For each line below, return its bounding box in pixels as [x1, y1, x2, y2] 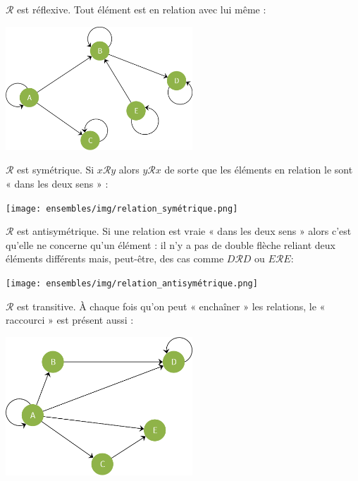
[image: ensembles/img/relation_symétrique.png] [6, 203, 238, 214]
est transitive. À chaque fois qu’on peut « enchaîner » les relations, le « [17, 298, 326, 313]
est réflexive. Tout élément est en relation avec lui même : [17, 2, 266, 16]
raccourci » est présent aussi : [6, 312, 134, 327]
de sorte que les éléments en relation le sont [164, 162, 353, 177]
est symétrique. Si [17, 162, 94, 177]
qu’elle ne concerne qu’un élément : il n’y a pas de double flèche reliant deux [6, 237, 335, 252]
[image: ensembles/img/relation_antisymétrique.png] [6, 278, 258, 288]
